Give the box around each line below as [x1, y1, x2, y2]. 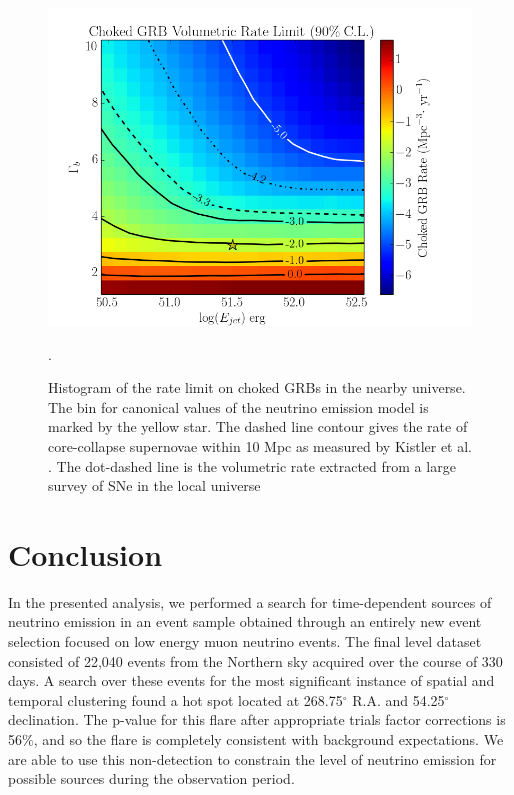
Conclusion [8, 533, 163, 574]
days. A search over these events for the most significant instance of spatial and [8, 670, 495, 691]
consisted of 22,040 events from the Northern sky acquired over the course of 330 [8, 650, 503, 671]
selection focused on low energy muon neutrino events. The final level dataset [8, 631, 482, 652]
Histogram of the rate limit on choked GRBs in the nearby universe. [48, 377, 466, 398]
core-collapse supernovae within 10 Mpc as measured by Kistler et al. [48, 435, 473, 456]
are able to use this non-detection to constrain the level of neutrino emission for [8, 748, 497, 769]
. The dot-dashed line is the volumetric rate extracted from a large [48, 455, 456, 476]
